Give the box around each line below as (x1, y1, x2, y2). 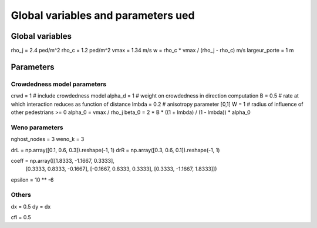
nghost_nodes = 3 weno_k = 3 (11, 136, 85, 143)
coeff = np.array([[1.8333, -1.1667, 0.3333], (11, 157, 114, 164)
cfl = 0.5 (11, 214, 32, 221)
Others (11, 191, 32, 199)
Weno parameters (11, 123, 63, 132)
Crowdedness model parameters (11, 80, 107, 88)
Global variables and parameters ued (11, 9, 195, 22)
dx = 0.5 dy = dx (11, 203, 51, 210)
